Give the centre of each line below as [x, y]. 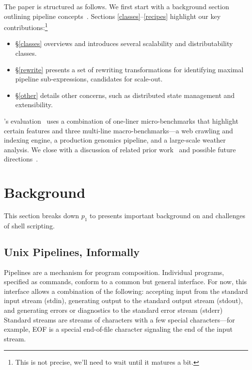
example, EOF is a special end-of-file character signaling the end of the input [118, 329]
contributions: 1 [26, 26]
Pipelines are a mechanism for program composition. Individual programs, [114, 272]
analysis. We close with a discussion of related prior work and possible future [120, 149]
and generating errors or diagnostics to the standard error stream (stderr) [113, 310]
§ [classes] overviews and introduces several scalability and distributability [124, 43]
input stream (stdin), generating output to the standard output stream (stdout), [123, 300]
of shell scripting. [29, 225]
